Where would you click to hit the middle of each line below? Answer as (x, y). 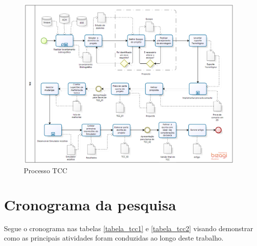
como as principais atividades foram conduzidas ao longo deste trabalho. (114, 238)
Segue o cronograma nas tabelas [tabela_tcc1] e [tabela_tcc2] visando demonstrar (128, 228)
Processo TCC (46, 171)
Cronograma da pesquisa (90, 204)
